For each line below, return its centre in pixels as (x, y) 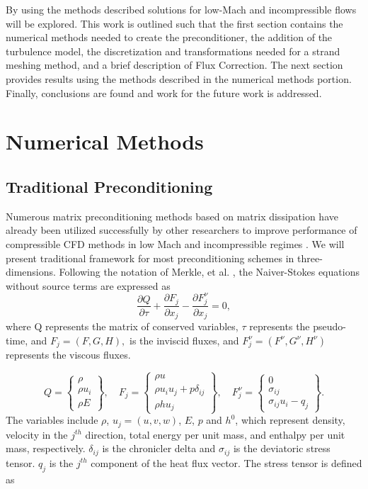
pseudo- (329, 326)
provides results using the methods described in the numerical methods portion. (179, 78)
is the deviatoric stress (282, 448)
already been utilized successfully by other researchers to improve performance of (182, 230)
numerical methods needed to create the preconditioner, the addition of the (169, 37)
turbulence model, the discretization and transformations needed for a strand (173, 51)
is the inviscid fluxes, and (184, 340)
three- (310, 258)
